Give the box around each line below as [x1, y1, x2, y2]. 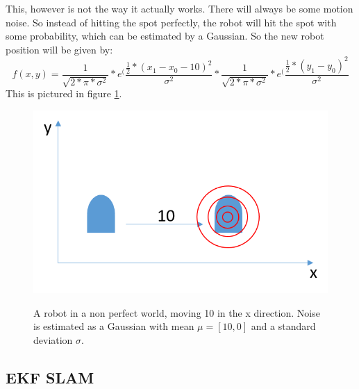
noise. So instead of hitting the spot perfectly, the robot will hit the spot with [6, 15, 337, 29]
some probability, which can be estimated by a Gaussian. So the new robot [6, 28, 324, 43]
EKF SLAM [6, 366, 94, 388]
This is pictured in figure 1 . [6, 86, 122, 101]
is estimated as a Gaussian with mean [33, 319, 194, 333]
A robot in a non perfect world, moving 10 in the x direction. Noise [33, 305, 320, 320]
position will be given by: [6, 42, 113, 56]
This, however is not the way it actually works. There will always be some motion [6, 1, 353, 15]
